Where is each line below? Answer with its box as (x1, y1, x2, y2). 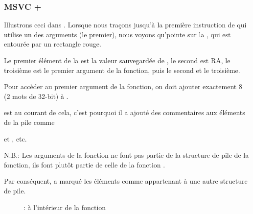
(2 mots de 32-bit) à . (4, 91, 69, 101)
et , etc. (4, 133, 27, 143)
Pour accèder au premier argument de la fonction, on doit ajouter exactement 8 (4, 81, 242, 92)
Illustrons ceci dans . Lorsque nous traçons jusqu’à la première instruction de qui (4, 20, 247, 30)
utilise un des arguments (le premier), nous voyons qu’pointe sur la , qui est (4, 29, 231, 39)
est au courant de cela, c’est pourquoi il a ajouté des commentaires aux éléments (4, 107, 245, 118)
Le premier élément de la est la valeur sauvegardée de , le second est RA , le (4, 55, 230, 65)
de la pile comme (4, 117, 55, 127)
